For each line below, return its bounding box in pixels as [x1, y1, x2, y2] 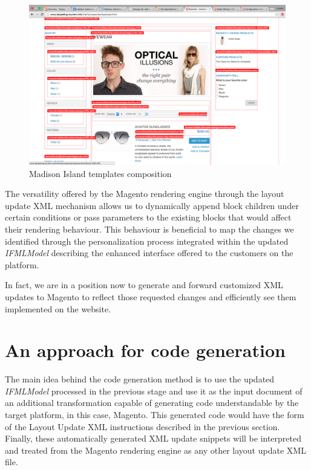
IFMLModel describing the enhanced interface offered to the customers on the [5, 246, 293, 259]
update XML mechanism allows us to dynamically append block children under [5, 199, 299, 211]
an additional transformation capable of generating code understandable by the [5, 396, 299, 409]
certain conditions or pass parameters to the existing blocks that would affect [5, 211, 292, 224]
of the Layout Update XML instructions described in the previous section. [5, 420, 280, 433]
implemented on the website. [5, 302, 111, 315]
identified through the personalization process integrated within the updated [5, 234, 289, 247]
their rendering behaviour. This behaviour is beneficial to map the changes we [5, 222, 294, 235]
